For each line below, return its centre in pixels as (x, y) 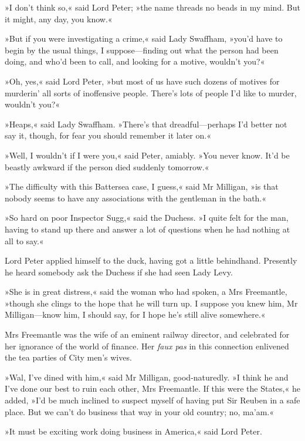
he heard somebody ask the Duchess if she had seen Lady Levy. (119, 272)
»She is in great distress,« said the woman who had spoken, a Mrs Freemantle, (146, 292)
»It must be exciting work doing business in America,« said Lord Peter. (133, 431)
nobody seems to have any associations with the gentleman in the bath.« (136, 198)
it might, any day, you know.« (59, 18)
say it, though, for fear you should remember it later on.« (108, 135)
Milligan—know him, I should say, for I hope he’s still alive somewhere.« (135, 314)
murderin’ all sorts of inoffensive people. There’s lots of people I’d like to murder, (151, 92)
